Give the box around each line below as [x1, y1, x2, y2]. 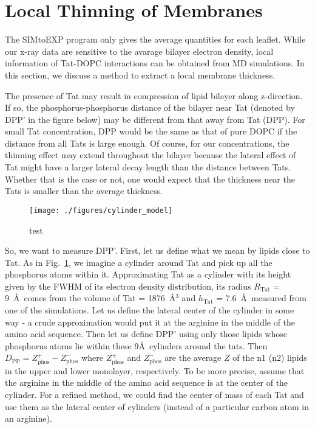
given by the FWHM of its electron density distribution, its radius [5, 279, 251, 292]
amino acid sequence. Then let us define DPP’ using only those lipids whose [5, 327, 287, 340]
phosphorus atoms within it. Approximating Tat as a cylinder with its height [5, 268, 291, 281]
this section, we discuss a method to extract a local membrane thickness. [5, 68, 276, 81]
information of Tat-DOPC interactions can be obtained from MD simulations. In [5, 57, 305, 69]
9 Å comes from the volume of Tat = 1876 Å [5, 291, 176, 304]
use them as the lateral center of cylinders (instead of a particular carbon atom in [5, 400, 310, 413]
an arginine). [5, 412, 52, 425]
